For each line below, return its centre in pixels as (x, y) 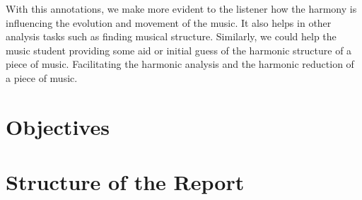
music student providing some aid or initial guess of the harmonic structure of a (179, 50)
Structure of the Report (125, 182)
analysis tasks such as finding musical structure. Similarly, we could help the (171, 36)
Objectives (58, 126)
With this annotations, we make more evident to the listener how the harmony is (181, 8)
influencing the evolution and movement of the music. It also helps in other (169, 22)
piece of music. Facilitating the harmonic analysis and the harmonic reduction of (180, 64)
